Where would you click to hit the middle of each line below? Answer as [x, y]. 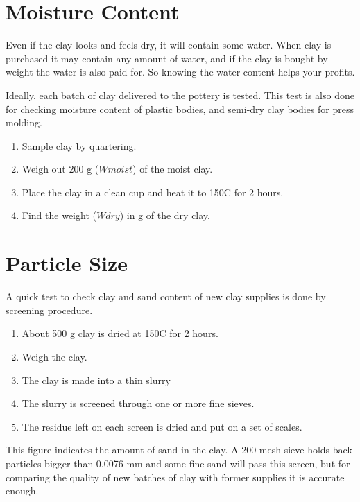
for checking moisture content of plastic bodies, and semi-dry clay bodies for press [180, 109]
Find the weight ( [59, 215]
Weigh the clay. [54, 356]
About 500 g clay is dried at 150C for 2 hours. [120, 333]
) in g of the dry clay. [165, 215]
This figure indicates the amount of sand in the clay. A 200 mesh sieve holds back [179, 450]
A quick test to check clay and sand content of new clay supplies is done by [166, 296]
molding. [24, 122]
